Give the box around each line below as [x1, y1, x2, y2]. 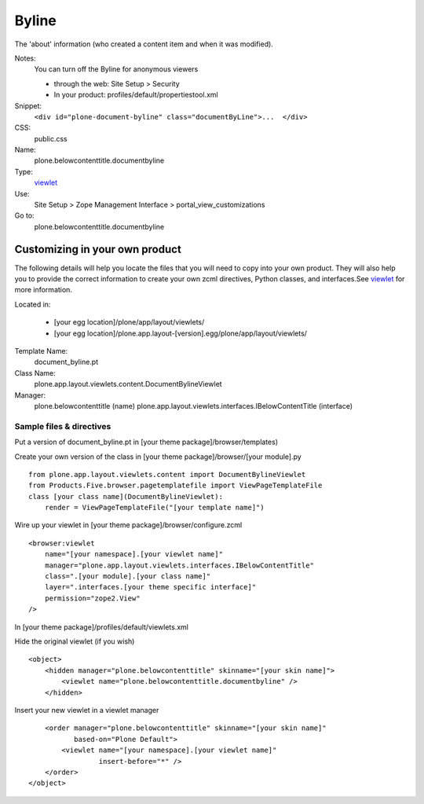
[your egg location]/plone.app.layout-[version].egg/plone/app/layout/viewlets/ [53, 329, 308, 338]
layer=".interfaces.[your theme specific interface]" [44, 582, 257, 592]
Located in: [14, 299, 51, 309]
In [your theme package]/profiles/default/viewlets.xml [14, 622, 188, 632]
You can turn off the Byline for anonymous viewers [34, 64, 199, 74]
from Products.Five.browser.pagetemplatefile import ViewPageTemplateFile [28, 481, 323, 490]
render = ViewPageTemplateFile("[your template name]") [44, 503, 265, 512]
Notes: [14, 53, 36, 63]
